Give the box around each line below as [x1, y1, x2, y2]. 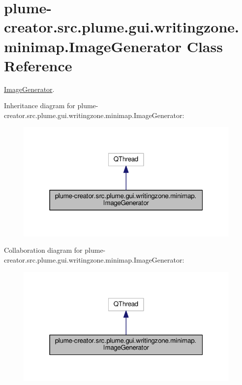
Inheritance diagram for [4, 100, 75, 111]
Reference [4, 55, 72, 75]
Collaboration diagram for [4, 245, 83, 255]
